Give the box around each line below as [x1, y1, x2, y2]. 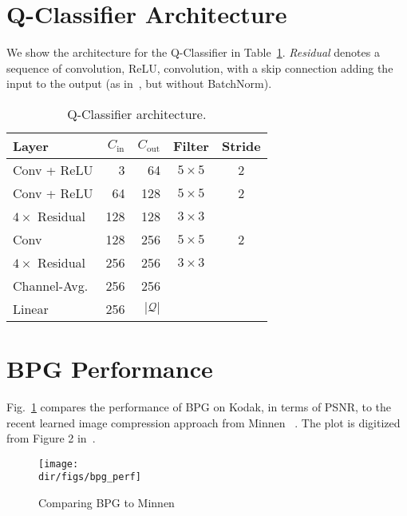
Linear [13, 299, 49, 318]
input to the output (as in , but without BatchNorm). [6, 75, 272, 92]
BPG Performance [6, 352, 213, 385]
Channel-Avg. [13, 276, 89, 295]
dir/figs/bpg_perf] [38, 471, 141, 483]
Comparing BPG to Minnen [38, 494, 175, 511]
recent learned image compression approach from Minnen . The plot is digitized [6, 414, 401, 431]
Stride [221, 136, 261, 155]
